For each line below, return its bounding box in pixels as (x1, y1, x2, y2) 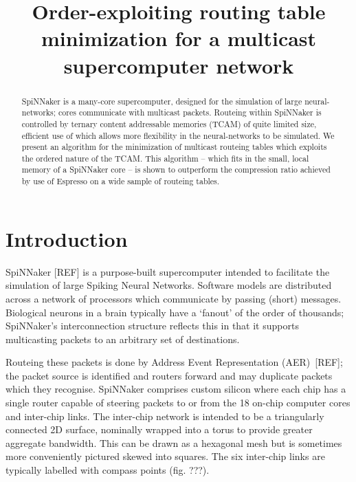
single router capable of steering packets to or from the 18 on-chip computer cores (5, 395, 351, 410)
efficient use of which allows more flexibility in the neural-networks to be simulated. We (21, 129, 335, 141)
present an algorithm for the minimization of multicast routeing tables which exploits (21, 141, 327, 153)
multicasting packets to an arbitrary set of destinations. (5, 331, 240, 346)
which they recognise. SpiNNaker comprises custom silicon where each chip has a (5, 382, 346, 396)
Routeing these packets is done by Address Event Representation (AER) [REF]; (5, 355, 343, 369)
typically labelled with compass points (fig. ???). (5, 463, 210, 477)
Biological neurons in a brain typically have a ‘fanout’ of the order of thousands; (5, 305, 344, 319)
